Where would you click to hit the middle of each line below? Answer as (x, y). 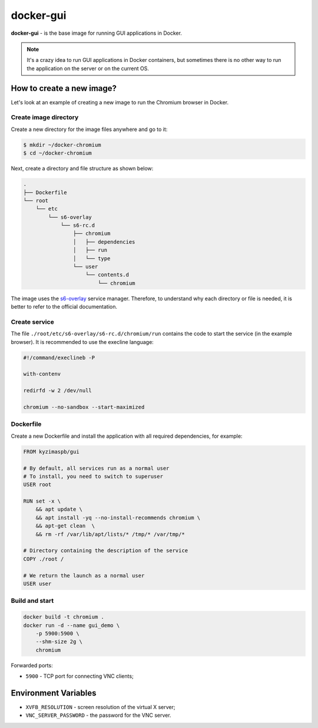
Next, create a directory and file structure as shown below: (82, 169)
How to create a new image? (64, 88)
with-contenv (42, 374)
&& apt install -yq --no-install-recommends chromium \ (118, 517)
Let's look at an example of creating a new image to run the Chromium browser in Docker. (120, 102)
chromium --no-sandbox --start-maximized (84, 407)
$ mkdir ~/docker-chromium (62, 145)
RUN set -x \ (42, 501)
